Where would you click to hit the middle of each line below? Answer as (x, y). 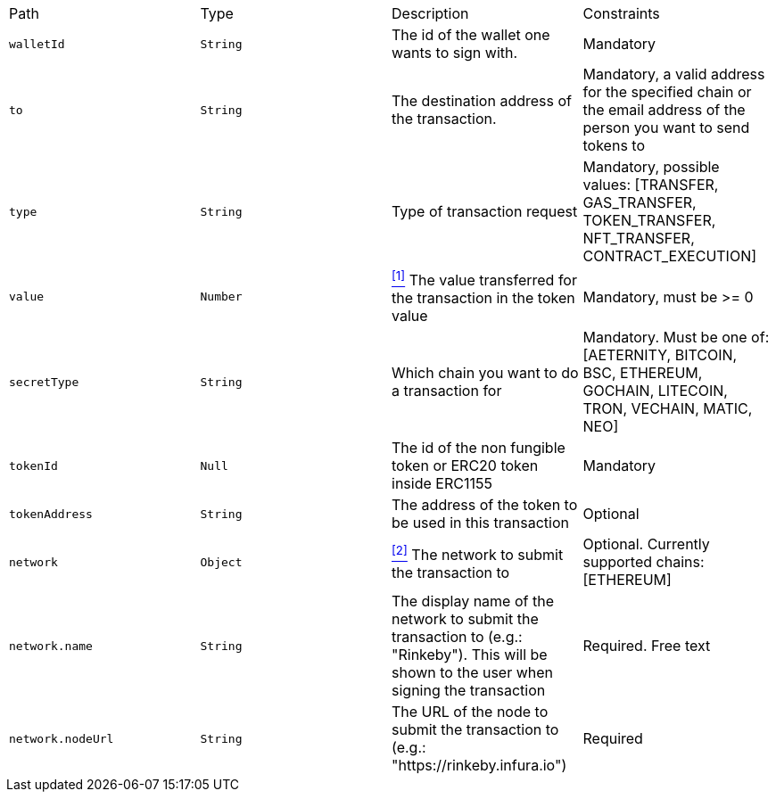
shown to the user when (473, 673)
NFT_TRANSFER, (639, 238)
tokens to (614, 145)
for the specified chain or (667, 92)
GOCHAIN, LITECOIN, (655, 391)
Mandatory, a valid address (674, 74)
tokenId (33, 465)
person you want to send (666, 128)
